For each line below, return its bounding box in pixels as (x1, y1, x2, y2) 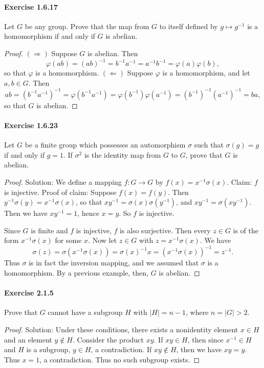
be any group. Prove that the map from (25, 20, 149, 31)
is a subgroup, (26, 344, 71, 355)
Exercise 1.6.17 (4, 1, 58, 12)
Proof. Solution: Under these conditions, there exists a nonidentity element (4, 324, 238, 334)
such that (194, 139, 224, 150)
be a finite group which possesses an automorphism (25, 139, 186, 150)
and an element (4, 334, 52, 345)
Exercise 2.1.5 (4, 287, 54, 298)
